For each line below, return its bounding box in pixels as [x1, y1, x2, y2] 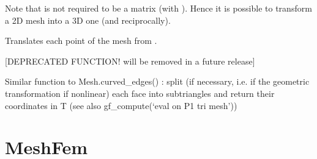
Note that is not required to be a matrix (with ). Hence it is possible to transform [5, 2, 312, 14]
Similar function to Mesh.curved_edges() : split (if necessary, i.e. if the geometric [5, 75, 310, 88]
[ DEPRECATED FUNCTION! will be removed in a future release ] [5, 54, 255, 67]
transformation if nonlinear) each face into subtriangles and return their [5, 87, 275, 99]
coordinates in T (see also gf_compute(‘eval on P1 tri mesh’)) [5, 99, 237, 111]
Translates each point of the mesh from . [5, 34, 157, 47]
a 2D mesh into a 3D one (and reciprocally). [5, 13, 171, 26]
